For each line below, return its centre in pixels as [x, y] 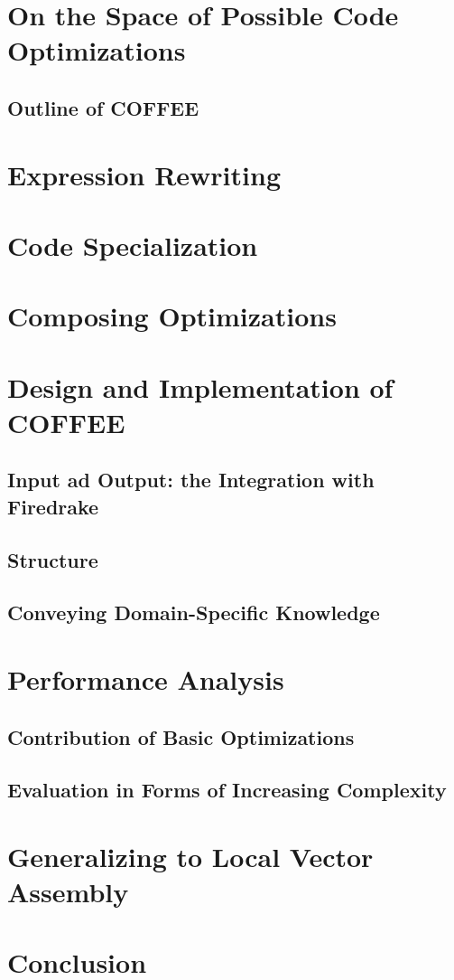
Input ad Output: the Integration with [191, 480]
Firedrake [53, 506]
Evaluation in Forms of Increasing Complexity [227, 790]
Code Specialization [133, 245]
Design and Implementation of [200, 386]
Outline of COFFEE [103, 107]
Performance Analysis [146, 678]
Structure [53, 559]
